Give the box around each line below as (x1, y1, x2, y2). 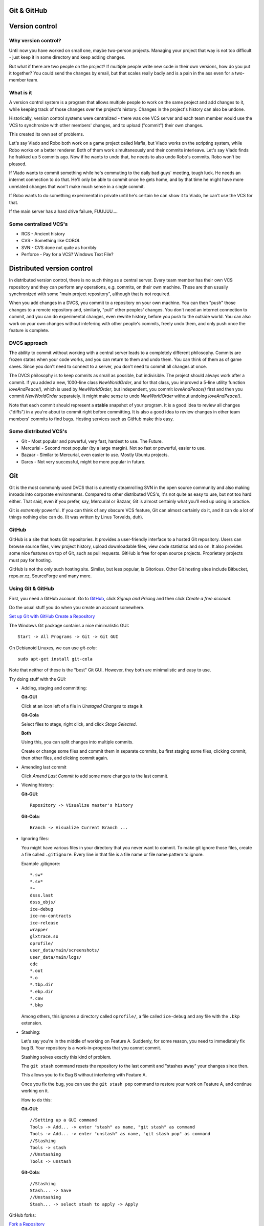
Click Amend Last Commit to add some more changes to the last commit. (21, 773, 169, 779)
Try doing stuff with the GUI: (9, 676, 66, 682)
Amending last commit (21, 764, 67, 770)
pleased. (9, 161, 27, 167)
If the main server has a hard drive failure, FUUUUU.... (9, 208, 118, 214)
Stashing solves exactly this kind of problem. (21, 1054, 112, 1060)
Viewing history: (21, 782, 54, 788)
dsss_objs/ (30, 899, 56, 905)
